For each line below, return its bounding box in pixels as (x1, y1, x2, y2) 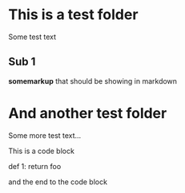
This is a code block (8, 146, 74, 156)
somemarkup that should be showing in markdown (8, 76, 178, 85)
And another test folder (8, 104, 167, 122)
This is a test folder (8, 6, 139, 24)
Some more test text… (8, 130, 82, 140)
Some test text (8, 32, 57, 41)
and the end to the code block (8, 177, 108, 187)
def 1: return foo (8, 161, 62, 171)
